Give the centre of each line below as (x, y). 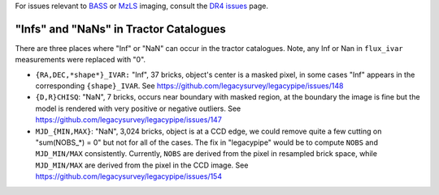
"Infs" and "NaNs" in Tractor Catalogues (121, 29)
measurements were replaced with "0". (80, 60)
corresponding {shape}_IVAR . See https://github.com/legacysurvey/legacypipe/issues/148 (189, 86)
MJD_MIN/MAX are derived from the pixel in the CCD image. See (142, 165)
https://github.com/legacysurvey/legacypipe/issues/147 (129, 120)
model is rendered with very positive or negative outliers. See (138, 108)
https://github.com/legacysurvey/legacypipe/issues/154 (129, 176)
